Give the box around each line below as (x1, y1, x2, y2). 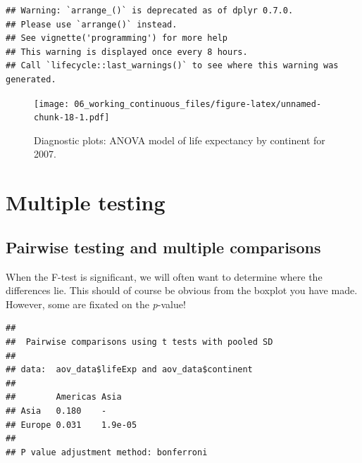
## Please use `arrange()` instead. (6, 19, 177, 30)
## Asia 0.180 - (6, 405, 107, 416)
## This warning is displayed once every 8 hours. (6, 46, 248, 57)
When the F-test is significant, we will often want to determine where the (6, 269, 323, 284)
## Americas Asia (6, 392, 122, 402)
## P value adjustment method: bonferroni (6, 447, 208, 457)
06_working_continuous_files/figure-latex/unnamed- (74, 99, 322, 109)
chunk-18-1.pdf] (34, 113, 110, 123)
